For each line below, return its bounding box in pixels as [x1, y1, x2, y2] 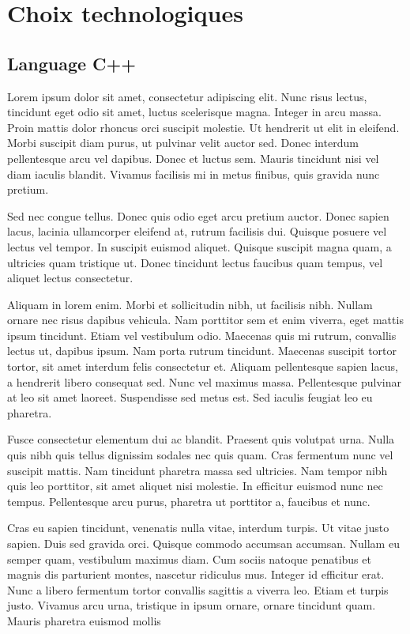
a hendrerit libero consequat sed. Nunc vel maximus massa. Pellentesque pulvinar [7, 373, 401, 390]
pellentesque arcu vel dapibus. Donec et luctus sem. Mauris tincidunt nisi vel [7, 149, 379, 166]
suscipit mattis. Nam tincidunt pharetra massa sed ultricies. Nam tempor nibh [7, 462, 388, 478]
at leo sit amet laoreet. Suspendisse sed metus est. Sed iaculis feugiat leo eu [7, 389, 373, 406]
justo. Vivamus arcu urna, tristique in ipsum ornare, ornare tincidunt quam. [7, 597, 376, 613]
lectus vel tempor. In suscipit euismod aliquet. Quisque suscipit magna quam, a [7, 238, 392, 255]
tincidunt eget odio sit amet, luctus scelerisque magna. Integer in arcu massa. [7, 104, 382, 120]
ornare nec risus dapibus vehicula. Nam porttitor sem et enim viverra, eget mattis [7, 311, 404, 328]
